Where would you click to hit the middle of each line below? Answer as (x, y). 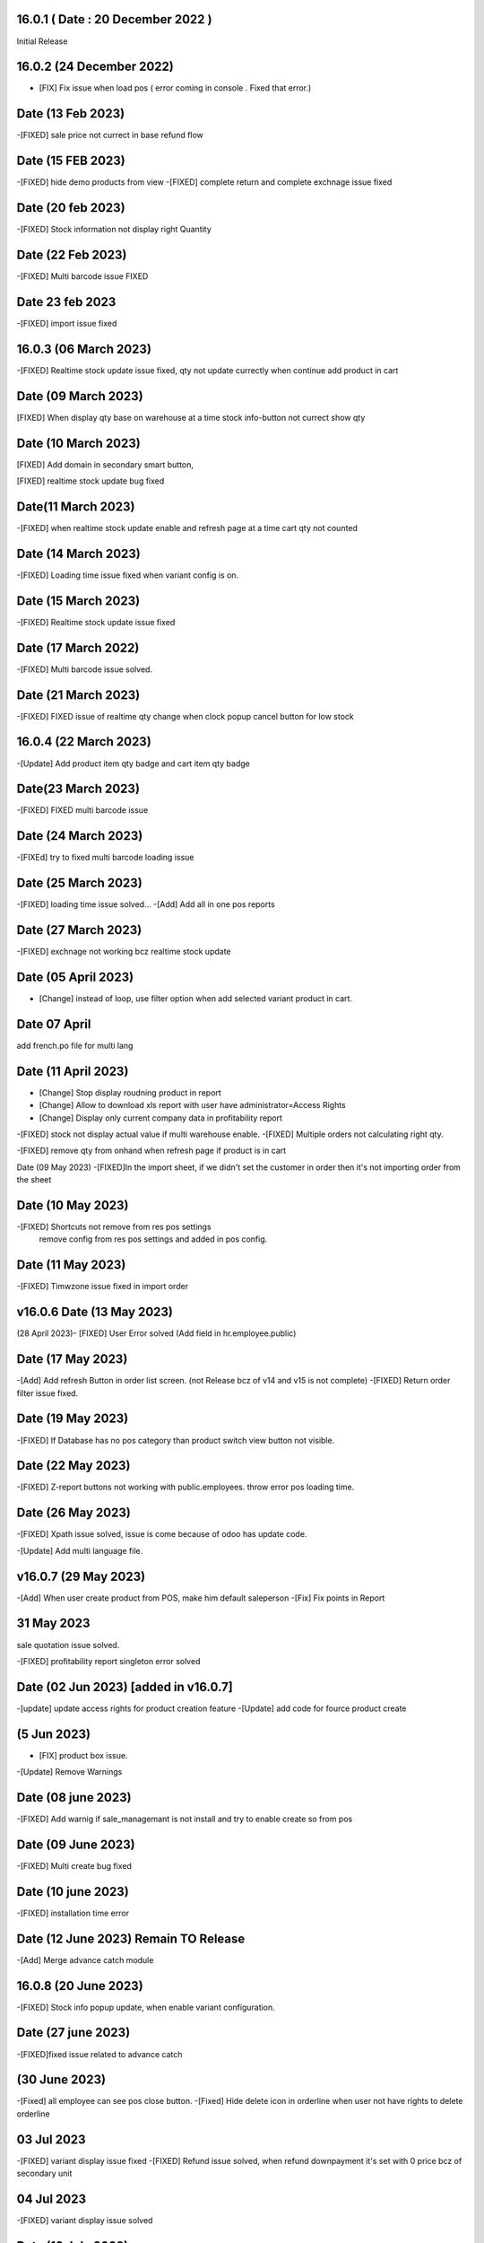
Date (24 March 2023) (80, 836)
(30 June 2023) (61, 2080)
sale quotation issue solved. (68, 1645)
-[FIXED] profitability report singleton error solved (108, 1661)
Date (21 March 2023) (78, 695)
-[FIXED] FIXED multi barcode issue (82, 810)
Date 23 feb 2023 (66, 302)
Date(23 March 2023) (78, 789)
